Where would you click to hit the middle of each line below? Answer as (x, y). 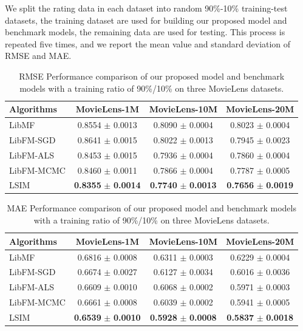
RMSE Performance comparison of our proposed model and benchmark (152, 76)
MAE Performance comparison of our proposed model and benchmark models (151, 208)
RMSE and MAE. (38, 56)
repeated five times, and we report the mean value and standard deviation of (148, 43)
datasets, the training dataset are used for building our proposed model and (146, 20)
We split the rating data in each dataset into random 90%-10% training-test (146, 8)
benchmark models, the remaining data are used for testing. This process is (145, 32)
